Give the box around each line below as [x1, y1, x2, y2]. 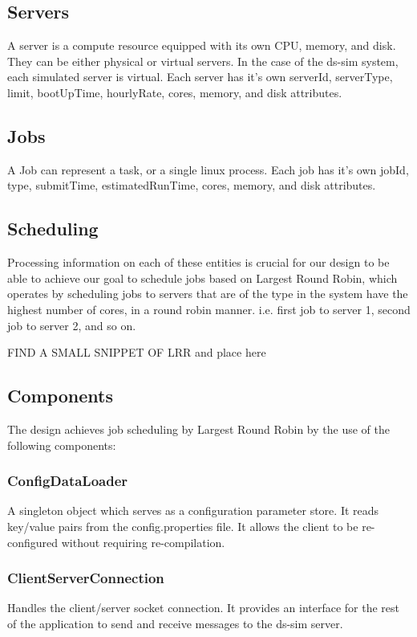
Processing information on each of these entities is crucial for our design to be [7, 254, 390, 271]
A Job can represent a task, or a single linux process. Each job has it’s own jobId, [7, 161, 409, 178]
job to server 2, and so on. [7, 316, 136, 333]
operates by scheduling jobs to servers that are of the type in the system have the [7, 285, 408, 302]
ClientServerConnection [7, 568, 164, 588]
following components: [7, 436, 116, 453]
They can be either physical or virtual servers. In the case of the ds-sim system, [7, 52, 399, 69]
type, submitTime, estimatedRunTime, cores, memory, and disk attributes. [7, 177, 376, 194]
